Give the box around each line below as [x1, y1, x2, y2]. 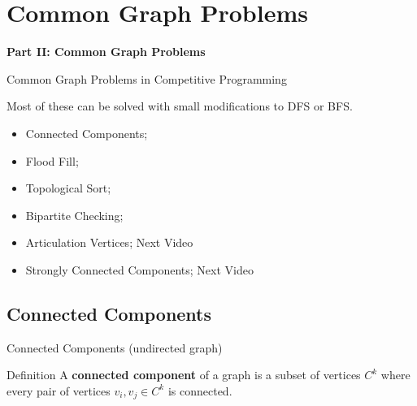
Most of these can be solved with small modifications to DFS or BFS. [7, 97, 353, 114]
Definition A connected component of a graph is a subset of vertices [7, 366, 361, 383]
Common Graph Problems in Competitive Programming [7, 70, 287, 87]
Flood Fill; [25, 152, 79, 169]
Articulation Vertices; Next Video [25, 234, 193, 251]
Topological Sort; [25, 179, 111, 197]
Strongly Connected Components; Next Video [25, 261, 254, 278]
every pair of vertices [7, 382, 111, 399]
